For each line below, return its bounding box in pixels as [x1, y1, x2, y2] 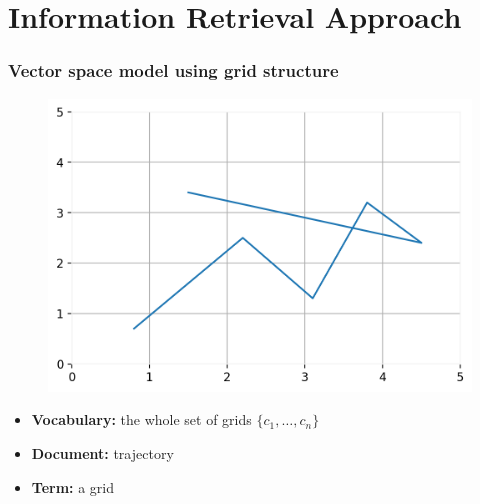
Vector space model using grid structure [8, 58, 339, 83]
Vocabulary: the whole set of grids [31, 409, 252, 430]
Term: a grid [31, 476, 115, 497]
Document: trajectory [31, 443, 174, 464]
